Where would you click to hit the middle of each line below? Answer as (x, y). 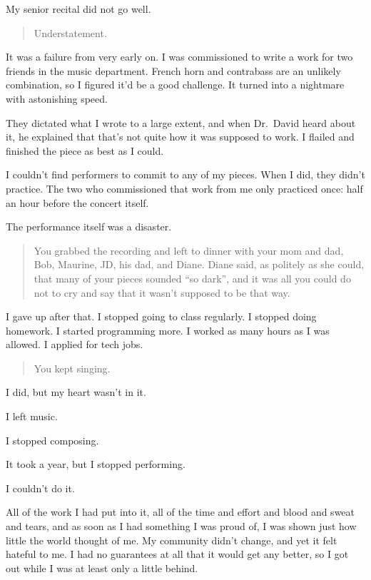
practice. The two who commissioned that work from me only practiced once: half (184, 188)
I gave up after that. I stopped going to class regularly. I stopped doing (161, 316)
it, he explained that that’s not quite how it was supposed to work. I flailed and (180, 137)
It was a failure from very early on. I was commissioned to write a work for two (179, 57)
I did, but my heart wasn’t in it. (76, 392)
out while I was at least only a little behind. (102, 568)
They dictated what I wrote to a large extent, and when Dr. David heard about (181, 122)
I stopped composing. (52, 440)
